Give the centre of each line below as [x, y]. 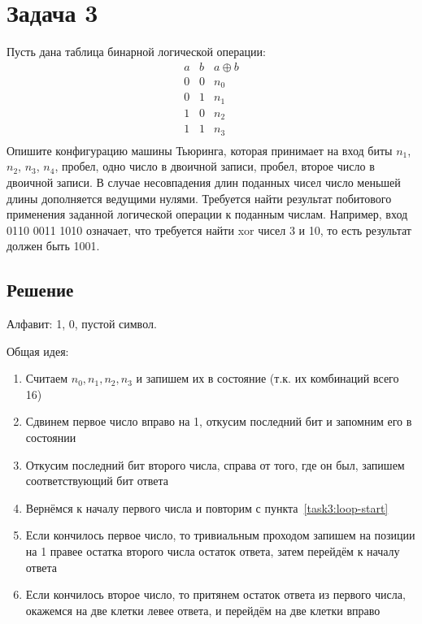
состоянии [51, 438]
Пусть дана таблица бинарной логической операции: [136, 52]
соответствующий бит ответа [97, 481]
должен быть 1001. [53, 246]
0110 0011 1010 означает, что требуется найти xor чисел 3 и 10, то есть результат [209, 230]
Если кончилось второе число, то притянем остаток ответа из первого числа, [215, 594]
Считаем [47, 378]
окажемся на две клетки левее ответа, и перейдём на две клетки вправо [203, 610]
